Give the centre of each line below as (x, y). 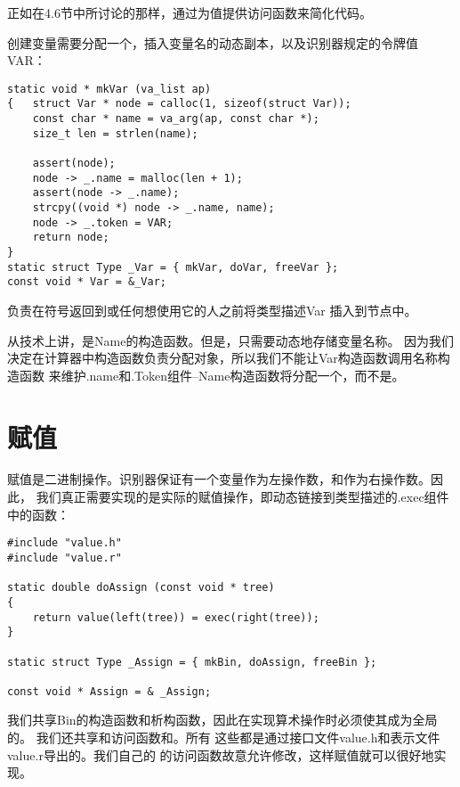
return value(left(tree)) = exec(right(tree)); (176, 617)
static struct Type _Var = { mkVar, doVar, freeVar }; (173, 267)
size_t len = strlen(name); (115, 133)
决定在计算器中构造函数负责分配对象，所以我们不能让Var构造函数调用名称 (222, 358)
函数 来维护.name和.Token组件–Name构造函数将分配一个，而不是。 (212, 375)
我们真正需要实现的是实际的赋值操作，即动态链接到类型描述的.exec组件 (242, 497)
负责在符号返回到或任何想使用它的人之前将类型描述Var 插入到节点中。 (212, 310)
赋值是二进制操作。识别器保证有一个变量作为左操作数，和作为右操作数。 (219, 479)
